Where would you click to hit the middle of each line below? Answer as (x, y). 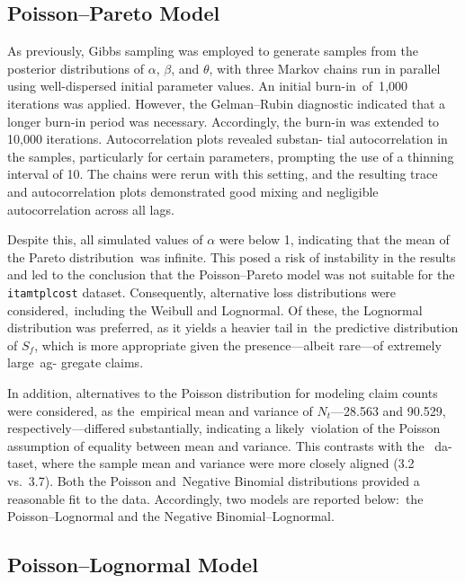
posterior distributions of (76, 68)
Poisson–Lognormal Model (133, 565)
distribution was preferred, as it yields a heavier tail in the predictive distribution (233, 327)
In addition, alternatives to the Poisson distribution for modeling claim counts (223, 392)
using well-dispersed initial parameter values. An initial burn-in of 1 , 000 (208, 86)
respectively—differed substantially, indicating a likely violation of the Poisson (224, 428)
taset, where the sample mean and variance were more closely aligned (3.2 (211, 463)
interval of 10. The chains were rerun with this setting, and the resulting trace (223, 174)
